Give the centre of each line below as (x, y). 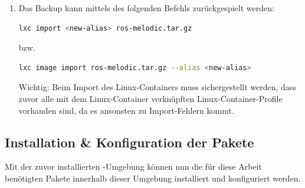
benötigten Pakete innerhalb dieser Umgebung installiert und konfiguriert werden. (153, 178)
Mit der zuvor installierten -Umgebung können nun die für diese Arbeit (133, 166)
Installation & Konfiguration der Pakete (129, 142)
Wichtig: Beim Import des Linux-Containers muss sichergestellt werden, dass (157, 87)
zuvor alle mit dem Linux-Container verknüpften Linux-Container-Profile (150, 98)
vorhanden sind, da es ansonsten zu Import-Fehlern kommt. (126, 110)
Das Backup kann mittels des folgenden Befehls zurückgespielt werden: (146, 8)
